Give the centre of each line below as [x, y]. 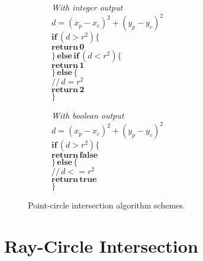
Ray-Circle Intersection [101, 246]
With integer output [87, 7]
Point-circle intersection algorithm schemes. [107, 205]
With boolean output [88, 115]
